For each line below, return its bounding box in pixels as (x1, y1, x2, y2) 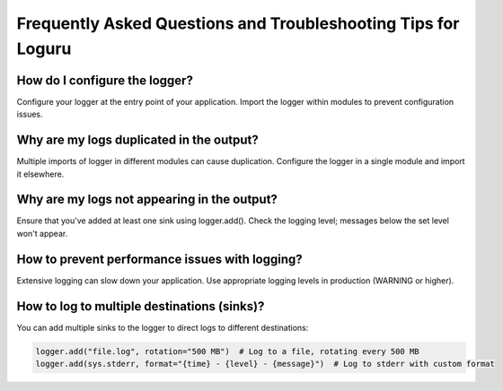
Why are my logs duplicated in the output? (16, 133, 260, 148)
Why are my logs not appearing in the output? (16, 192, 278, 207)
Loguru (16, 39, 72, 58)
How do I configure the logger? (16, 73, 193, 88)
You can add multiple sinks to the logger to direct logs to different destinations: (16, 322, 309, 333)
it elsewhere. (16, 169, 65, 179)
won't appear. (16, 228, 68, 239)
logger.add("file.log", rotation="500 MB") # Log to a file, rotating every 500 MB (35, 346, 419, 356)
